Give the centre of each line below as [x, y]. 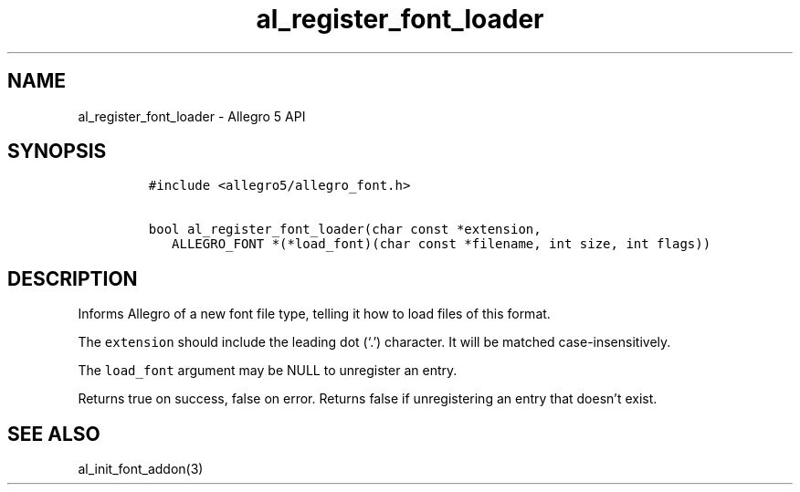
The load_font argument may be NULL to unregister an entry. [268, 371]
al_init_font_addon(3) [141, 469]
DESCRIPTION [73, 278]
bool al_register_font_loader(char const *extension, [345, 230]
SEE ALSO [54, 434]
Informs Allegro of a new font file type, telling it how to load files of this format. [314, 314]
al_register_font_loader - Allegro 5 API [192, 116]
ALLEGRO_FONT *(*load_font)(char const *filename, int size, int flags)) [442, 244]
